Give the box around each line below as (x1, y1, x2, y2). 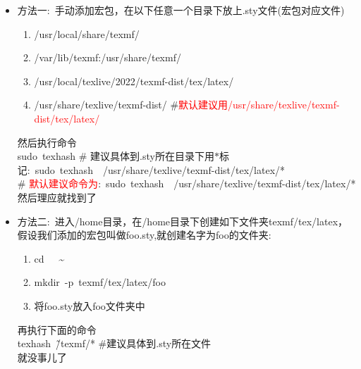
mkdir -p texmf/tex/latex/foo (34, 275, 166, 289)
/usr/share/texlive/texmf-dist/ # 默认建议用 (34, 97, 228, 112)
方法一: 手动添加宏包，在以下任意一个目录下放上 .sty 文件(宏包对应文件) (17, 3, 345, 17)
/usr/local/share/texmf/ (34, 26, 140, 41)
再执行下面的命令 (17, 322, 97, 337)
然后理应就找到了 (17, 189, 97, 204)
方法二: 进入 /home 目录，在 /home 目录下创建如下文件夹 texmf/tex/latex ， (17, 213, 348, 228)
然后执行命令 (17, 135, 77, 149)
